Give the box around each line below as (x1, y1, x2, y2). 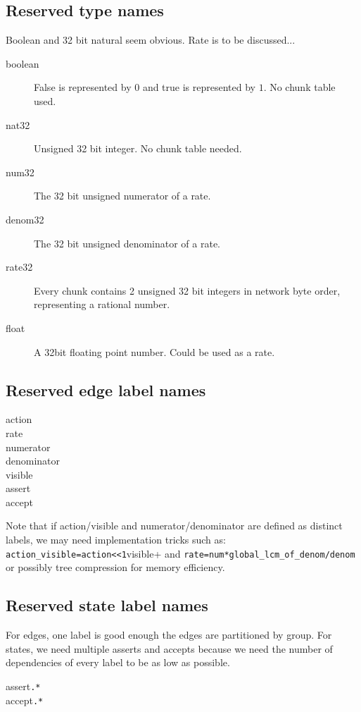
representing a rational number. (34, 297, 170, 312)
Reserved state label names (6, 594, 208, 616)
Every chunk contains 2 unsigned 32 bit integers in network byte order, (34, 283, 341, 297)
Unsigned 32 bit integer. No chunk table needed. (34, 141, 242, 156)
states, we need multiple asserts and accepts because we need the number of (6, 641, 333, 656)
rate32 (6, 259, 33, 274)
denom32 (6, 211, 44, 226)
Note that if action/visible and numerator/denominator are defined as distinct (6, 518, 343, 533)
